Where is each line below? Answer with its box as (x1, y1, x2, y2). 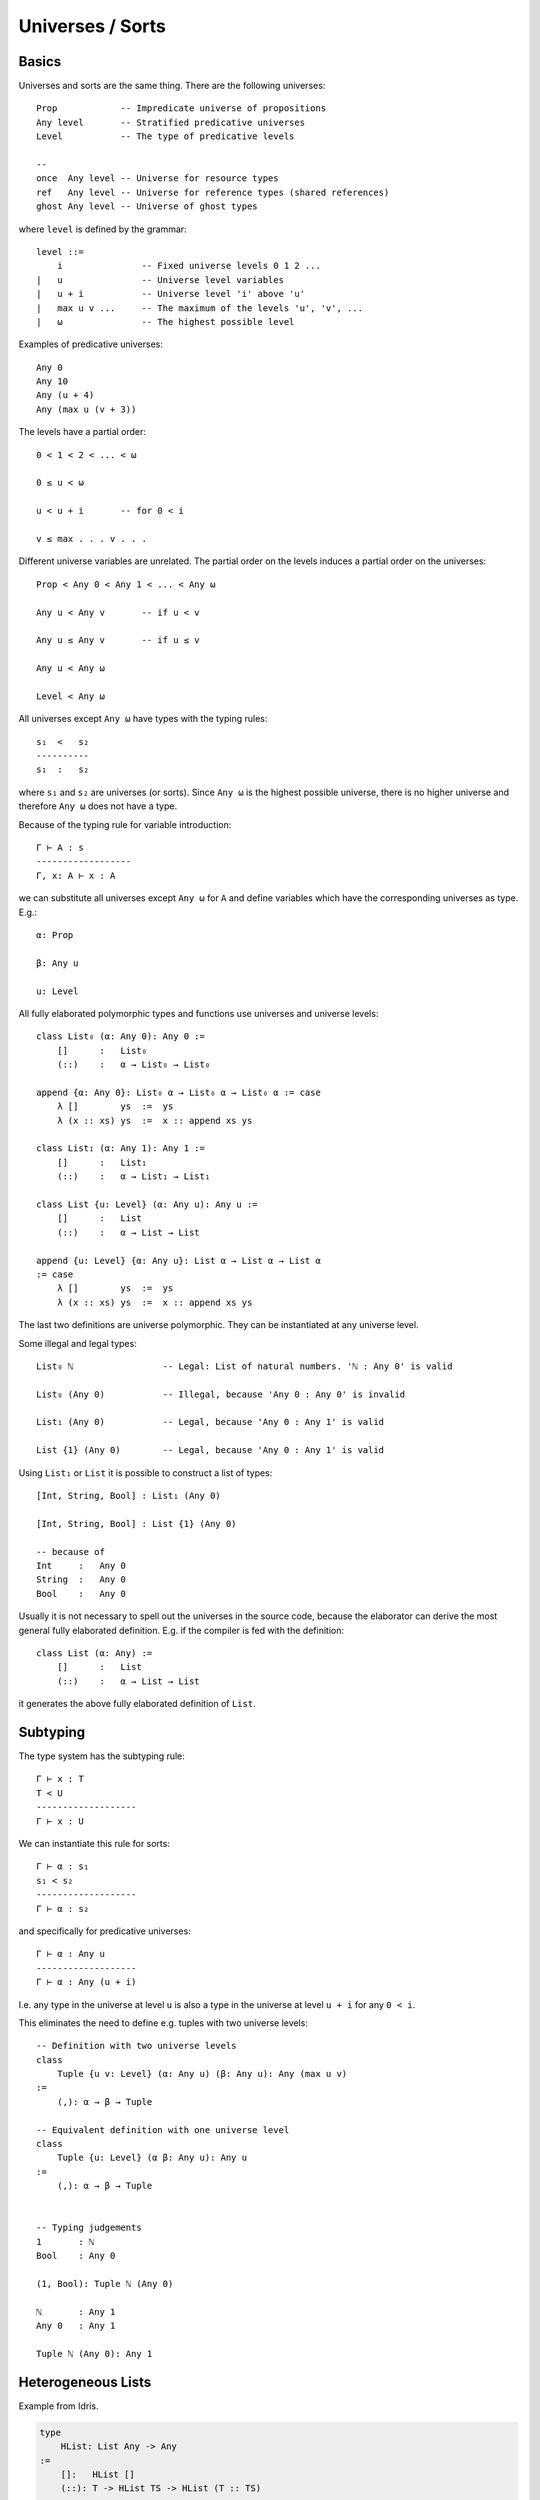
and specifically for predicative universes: (18, 1925, 192, 1937)
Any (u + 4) (36, 390, 95, 401)
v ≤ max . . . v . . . (36, 533, 148, 544)
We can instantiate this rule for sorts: (18, 1837, 170, 1849)
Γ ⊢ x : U (36, 1815, 84, 1827)
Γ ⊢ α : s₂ (36, 1903, 90, 1914)
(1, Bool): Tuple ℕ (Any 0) (36, 2278, 174, 2289)
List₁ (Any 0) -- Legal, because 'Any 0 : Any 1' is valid (36, 1416, 385, 1428)
